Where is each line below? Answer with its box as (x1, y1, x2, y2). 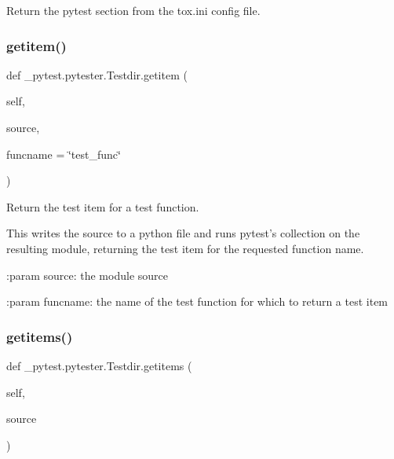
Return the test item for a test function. (6, 198, 199, 215)
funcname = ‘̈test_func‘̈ (6, 145, 121, 162)
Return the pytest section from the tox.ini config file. (6, 2, 261, 18)
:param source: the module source (6, 266, 168, 283)
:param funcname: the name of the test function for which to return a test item (6, 293, 389, 310)
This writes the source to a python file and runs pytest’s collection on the (6, 225, 360, 241)
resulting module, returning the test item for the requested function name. (6, 240, 364, 256)
